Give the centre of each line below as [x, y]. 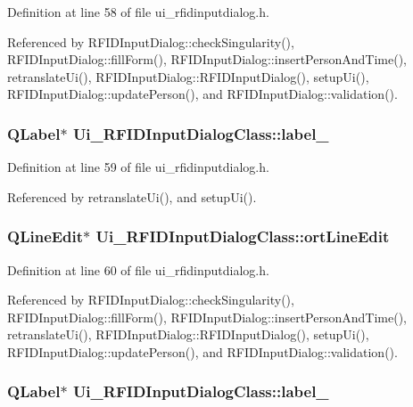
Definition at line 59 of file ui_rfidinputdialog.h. [138, 167]
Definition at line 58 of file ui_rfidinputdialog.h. [138, 12]
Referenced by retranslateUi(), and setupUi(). [132, 196]
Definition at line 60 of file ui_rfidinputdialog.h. [138, 269]
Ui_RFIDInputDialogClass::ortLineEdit [243, 236]
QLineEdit [45, 236]
